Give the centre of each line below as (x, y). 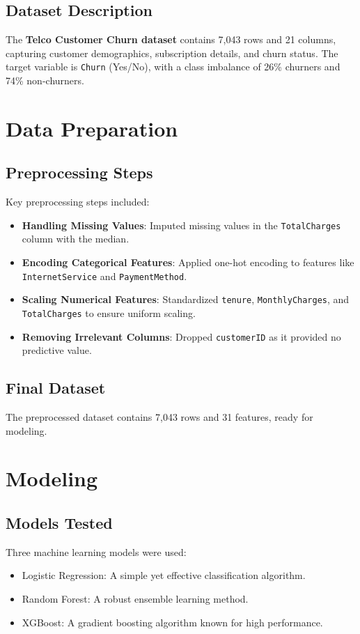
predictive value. (57, 350)
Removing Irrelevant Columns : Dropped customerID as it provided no (181, 336)
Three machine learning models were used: (96, 551)
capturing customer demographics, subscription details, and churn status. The (172, 53)
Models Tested (59, 523)
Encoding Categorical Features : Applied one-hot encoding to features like (188, 262)
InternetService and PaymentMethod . (104, 276)
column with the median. (76, 239)
